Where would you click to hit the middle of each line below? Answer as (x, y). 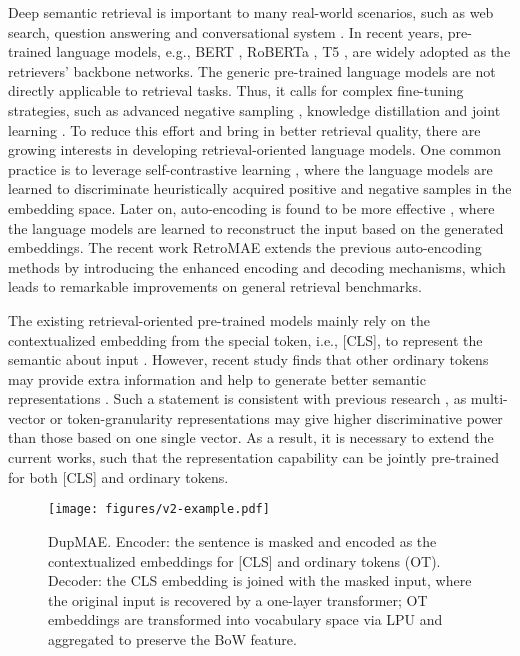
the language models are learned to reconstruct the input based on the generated (256, 227)
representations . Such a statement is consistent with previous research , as (237, 398)
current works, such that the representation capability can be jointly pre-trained (253, 457)
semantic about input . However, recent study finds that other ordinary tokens (248, 359)
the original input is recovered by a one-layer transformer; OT (238, 599)
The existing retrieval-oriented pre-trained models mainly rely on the (219, 319)
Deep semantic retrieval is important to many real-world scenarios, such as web (251, 12)
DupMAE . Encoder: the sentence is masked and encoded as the (242, 540)
